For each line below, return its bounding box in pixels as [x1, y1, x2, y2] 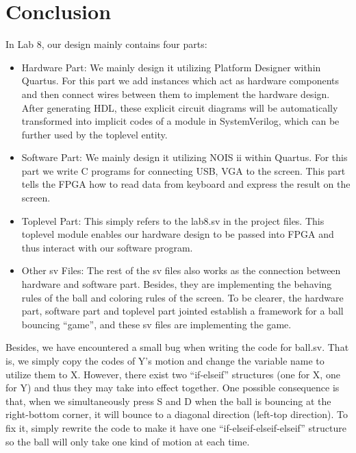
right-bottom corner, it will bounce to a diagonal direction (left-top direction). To [5, 407, 348, 421]
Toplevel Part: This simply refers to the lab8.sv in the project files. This [21, 213, 325, 228]
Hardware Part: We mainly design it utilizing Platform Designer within [21, 60, 321, 74]
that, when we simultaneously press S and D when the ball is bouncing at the [5, 393, 331, 408]
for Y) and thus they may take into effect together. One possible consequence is [5, 380, 340, 395]
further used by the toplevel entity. [21, 127, 168, 141]
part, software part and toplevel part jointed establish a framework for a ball [21, 304, 344, 318]
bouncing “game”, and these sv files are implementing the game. [21, 317, 292, 331]
